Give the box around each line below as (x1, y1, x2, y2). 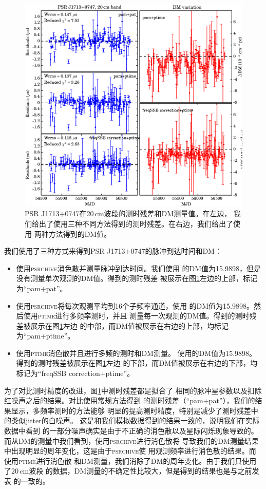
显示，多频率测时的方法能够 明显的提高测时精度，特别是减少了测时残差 (11, 405, 251, 416)
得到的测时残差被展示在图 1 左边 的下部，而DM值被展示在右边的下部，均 (16, 358, 257, 368)
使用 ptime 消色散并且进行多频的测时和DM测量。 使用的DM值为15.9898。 (16, 347, 257, 358)
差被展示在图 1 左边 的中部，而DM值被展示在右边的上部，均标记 (16, 320, 229, 331)
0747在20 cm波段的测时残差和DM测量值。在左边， (65, 208, 232, 219)
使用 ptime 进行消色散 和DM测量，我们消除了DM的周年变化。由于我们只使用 (4, 455, 257, 466)
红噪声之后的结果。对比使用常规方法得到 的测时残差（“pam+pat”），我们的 (4, 395, 255, 406)
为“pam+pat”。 (16, 283, 67, 293)
